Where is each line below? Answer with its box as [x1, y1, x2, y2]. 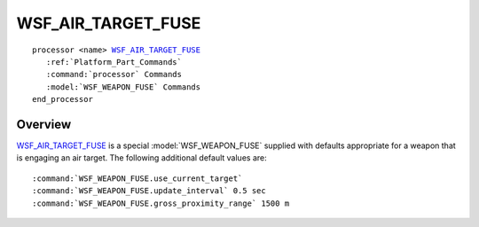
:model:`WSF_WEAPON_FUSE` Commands [45, 82, 201, 92]
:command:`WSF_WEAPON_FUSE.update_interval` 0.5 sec [32, 186, 266, 196]
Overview [16, 116, 72, 132]
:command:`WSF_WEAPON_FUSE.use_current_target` [32, 173, 243, 184]
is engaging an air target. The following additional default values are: [16, 153, 267, 163]
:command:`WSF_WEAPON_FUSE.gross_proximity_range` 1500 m [32, 198, 290, 208]
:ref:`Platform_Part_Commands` [45, 57, 182, 67]
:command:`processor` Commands [45, 69, 182, 80]
